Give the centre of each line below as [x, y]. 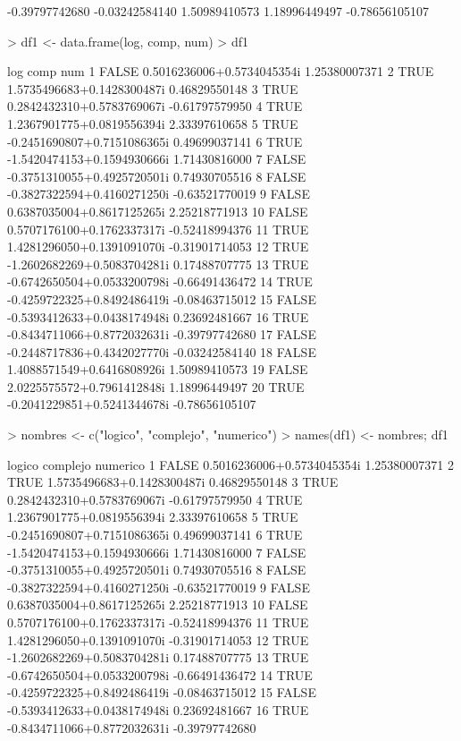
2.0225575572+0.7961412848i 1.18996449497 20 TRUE [156, 386]
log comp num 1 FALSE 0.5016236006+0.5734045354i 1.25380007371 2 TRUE [221, 71]
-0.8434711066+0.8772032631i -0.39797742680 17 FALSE [162, 334]
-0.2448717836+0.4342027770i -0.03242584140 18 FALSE [162, 351]
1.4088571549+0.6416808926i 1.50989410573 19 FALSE [158, 369]
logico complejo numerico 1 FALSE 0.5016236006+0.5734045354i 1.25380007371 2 [230, 464]
